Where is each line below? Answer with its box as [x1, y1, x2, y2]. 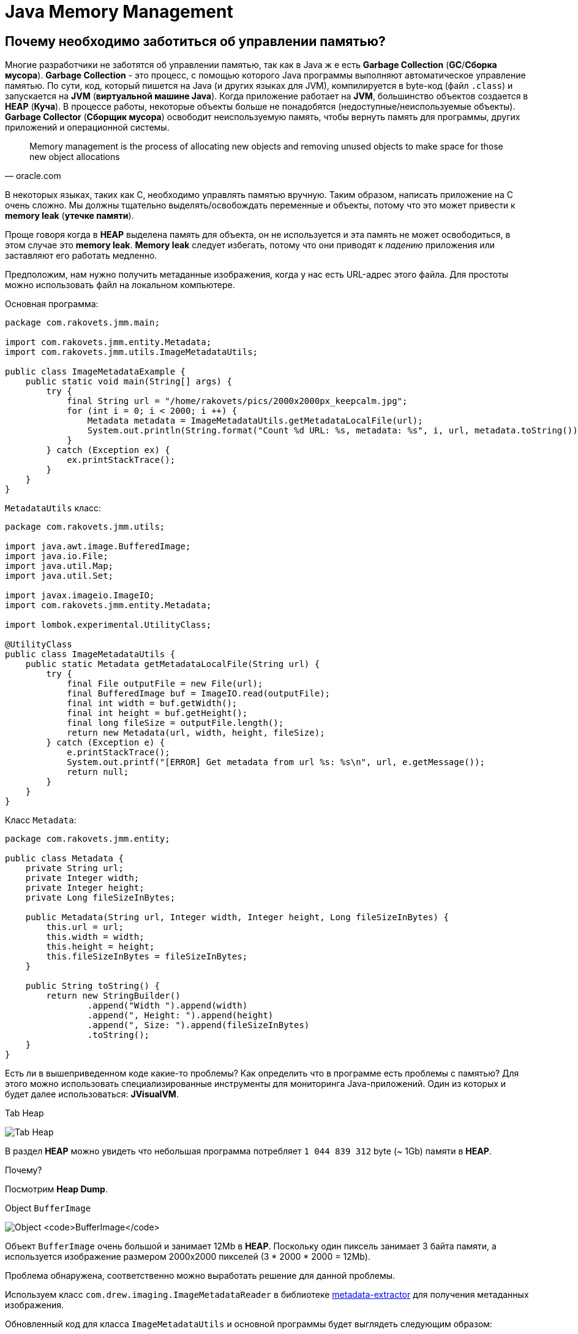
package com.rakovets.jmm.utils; [5, 522, 165, 532]
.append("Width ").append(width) [87, 1000, 248, 1011]
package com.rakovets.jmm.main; [5, 318, 160, 328]
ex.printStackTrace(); [67, 455, 176, 465]
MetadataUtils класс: [5, 503, 102, 514]
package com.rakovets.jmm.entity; [5, 834, 170, 844]
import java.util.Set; [5, 571, 114, 581]
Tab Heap [5, 1108, 44, 1119]
